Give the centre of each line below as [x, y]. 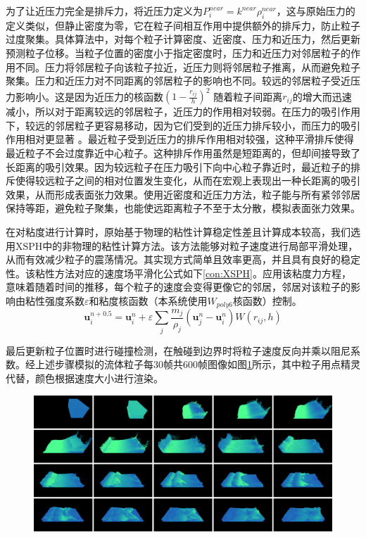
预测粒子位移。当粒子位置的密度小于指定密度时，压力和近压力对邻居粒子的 [178, 52]
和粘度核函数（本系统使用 [148, 300]
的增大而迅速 [322, 96]
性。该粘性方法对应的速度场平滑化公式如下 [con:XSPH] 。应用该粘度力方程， [178, 273]
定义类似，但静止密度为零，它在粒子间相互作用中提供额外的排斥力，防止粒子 [183, 25]
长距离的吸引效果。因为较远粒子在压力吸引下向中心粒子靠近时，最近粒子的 [178, 166]
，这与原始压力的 [316, 11]
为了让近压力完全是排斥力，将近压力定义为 [104, 11]
